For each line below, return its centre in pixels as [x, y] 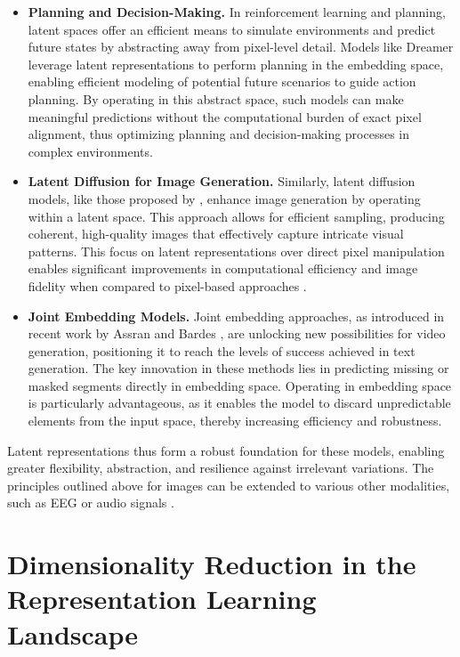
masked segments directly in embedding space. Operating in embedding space [240, 385]
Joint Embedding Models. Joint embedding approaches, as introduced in [236, 316]
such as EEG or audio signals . [91, 503]
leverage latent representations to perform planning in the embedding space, [236, 64]
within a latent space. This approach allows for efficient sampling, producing [236, 216]
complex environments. [90, 151]
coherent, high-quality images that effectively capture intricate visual [216, 234]
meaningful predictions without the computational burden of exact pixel [225, 116]
